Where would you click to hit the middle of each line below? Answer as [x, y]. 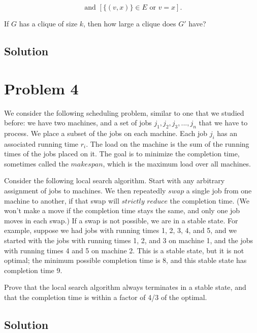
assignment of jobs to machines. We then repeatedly [85, 191]
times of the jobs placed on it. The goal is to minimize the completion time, [122, 154]
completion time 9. [33, 270]
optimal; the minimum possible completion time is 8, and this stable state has [125, 260]
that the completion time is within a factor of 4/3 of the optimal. [106, 297]
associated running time [41, 143]
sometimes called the [36, 163]
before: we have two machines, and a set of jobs [78, 123]
